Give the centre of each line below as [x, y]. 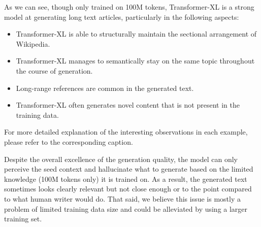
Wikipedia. [33, 43]
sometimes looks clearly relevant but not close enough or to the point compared [128, 189]
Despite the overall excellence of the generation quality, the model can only [121, 159]
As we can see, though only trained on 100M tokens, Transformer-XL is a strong [129, 7]
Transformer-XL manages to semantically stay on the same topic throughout [135, 61]
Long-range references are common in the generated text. [105, 88]
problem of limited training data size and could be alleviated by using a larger [126, 208]
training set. [23, 219]
